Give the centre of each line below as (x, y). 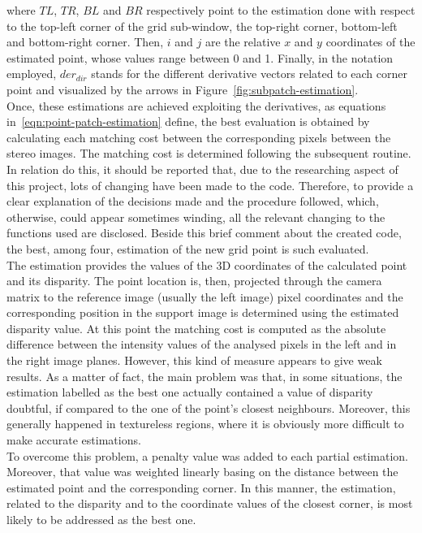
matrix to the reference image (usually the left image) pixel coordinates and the (205, 296)
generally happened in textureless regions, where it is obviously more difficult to (205, 424)
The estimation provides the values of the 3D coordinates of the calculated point (207, 264)
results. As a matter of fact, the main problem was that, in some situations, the (205, 376)
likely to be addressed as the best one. (101, 519)
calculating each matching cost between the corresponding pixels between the (199, 137)
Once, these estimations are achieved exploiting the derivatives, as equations (196, 105)
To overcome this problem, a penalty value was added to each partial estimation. (207, 455)
